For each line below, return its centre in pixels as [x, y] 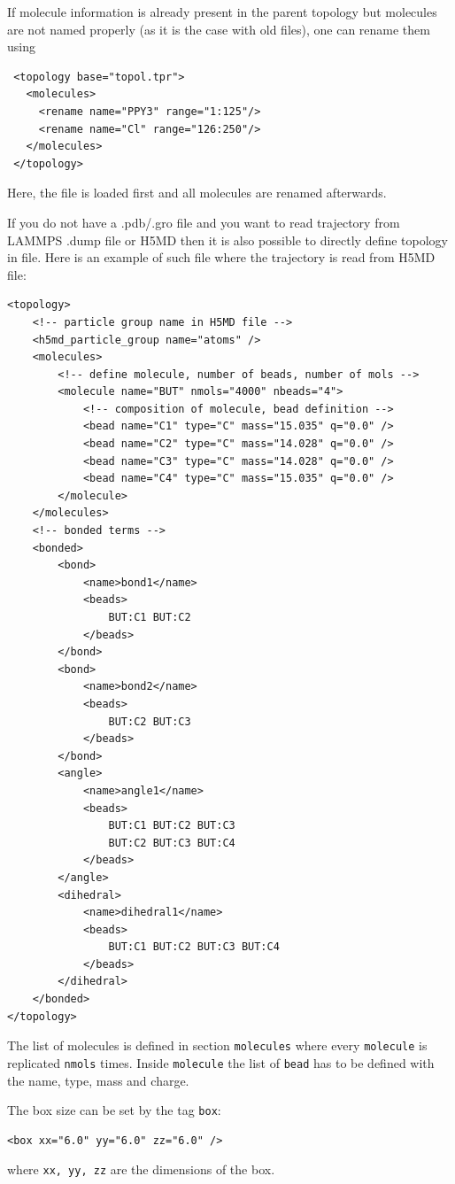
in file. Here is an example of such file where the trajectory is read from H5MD [221, 257]
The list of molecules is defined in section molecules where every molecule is [217, 1045]
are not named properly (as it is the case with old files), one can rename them [219, 29]
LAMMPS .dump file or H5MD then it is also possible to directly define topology [228, 240]
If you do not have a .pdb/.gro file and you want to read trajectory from [204, 222]
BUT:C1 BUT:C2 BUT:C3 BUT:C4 [194, 947]
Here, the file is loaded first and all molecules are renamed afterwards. [197, 193]
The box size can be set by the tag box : [114, 1110]
